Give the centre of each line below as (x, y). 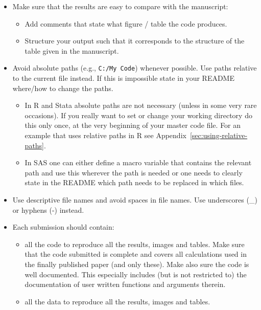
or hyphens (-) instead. (48, 209)
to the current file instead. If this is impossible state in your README (123, 78)
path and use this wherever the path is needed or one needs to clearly (134, 172)
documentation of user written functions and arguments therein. (125, 284)
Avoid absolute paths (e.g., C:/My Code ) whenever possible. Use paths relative (135, 68)
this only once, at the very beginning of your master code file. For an (133, 125)
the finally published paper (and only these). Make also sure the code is (137, 264)
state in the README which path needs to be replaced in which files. (134, 182)
